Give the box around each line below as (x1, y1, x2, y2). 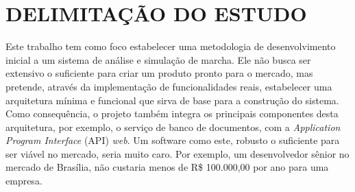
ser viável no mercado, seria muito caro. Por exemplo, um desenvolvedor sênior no (5, 146, 350, 160)
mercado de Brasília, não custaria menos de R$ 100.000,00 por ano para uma (5, 160, 329, 174)
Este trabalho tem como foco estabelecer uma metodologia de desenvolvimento (5, 39, 336, 53)
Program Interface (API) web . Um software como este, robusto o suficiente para (5, 133, 340, 147)
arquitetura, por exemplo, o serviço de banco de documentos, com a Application (5, 119, 341, 134)
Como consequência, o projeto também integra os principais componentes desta (5, 106, 339, 121)
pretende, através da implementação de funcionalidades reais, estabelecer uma (5, 79, 332, 93)
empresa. (5, 173, 42, 188)
